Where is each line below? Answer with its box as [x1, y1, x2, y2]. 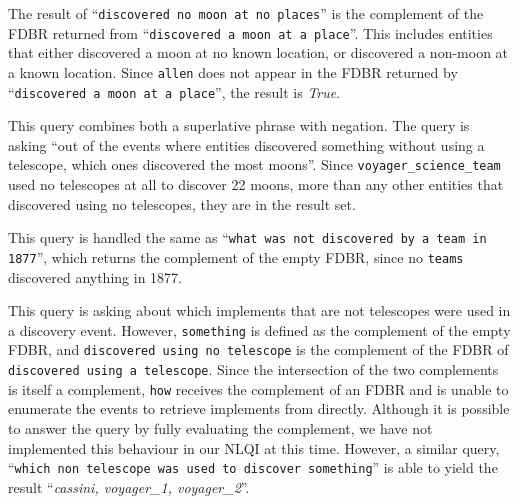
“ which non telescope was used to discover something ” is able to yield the [8, 457, 498, 478]
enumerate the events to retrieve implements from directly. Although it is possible [8, 398, 510, 419]
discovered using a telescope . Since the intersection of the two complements [8, 359, 499, 380]
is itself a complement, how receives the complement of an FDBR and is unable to [8, 378, 509, 399]
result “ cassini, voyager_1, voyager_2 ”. [8, 476, 250, 497]
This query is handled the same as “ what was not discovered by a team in [8, 227, 487, 248]
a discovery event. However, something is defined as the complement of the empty [8, 319, 511, 340]
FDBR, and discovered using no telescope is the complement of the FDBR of [8, 339, 509, 360]
